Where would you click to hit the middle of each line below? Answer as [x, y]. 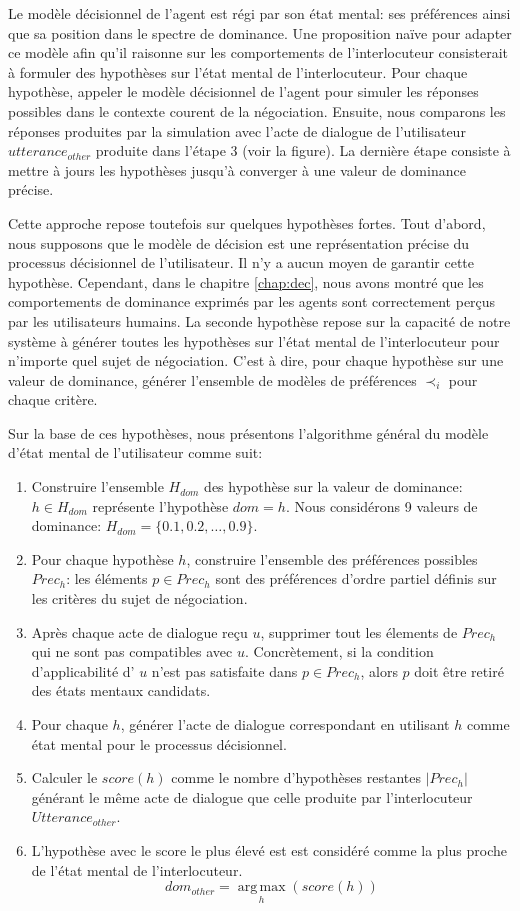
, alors [379, 670]
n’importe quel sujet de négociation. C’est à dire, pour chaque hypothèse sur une [256, 360]
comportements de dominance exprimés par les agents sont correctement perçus [252, 301]
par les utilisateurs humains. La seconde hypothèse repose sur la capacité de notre [259, 320]
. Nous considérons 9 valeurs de [381, 505]
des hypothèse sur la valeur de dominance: [333, 486]
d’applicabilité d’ [83, 670]
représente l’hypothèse [160, 505]
